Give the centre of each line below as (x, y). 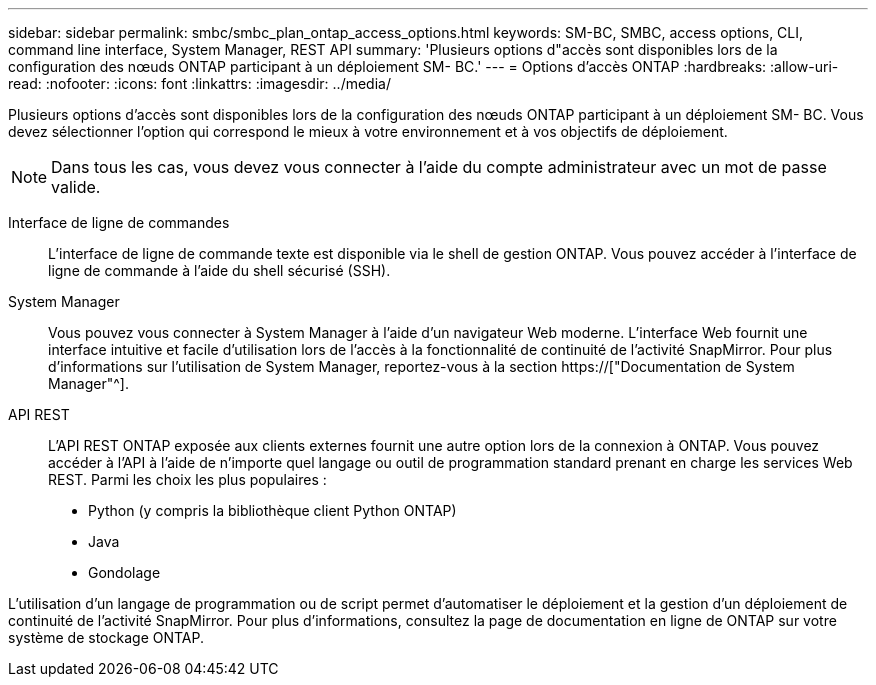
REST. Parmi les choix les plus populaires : (187, 479)
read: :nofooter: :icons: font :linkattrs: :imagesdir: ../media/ (199, 83)
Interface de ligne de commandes (119, 222)
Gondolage (124, 572)
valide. (76, 187)
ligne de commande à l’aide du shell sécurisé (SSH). (219, 270)
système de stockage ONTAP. (106, 637)
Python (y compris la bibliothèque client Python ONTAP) (272, 510)
